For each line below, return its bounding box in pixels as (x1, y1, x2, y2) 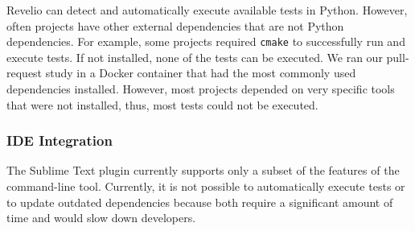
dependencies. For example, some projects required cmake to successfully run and (6, 33, 405, 50)
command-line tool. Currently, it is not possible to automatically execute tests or (6, 178, 405, 195)
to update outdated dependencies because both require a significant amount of (6, 193, 393, 210)
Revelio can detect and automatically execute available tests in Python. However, (6, 2, 408, 18)
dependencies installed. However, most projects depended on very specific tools (6, 80, 395, 97)
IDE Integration (6, 130, 113, 151)
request (6, 64, 43, 81)
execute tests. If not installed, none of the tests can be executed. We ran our (6, 48, 383, 65)
